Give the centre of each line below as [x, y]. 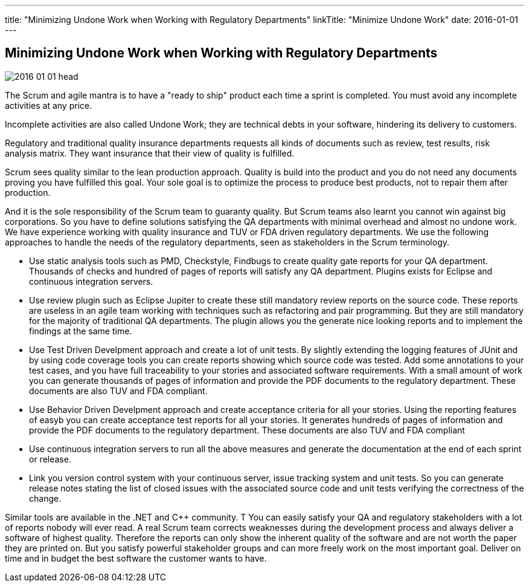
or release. [50, 459]
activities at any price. [49, 105]
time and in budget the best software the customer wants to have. [136, 558]
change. [45, 498]
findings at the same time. [81, 331]
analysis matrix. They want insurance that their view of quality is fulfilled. [150, 153]
